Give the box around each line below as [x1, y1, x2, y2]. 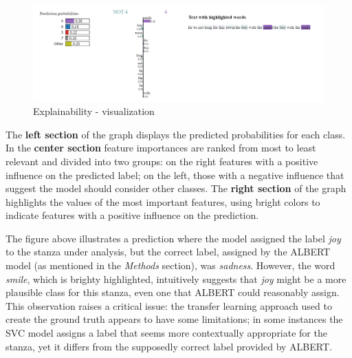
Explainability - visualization [33, 104, 155, 118]
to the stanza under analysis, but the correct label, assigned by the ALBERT [5, 244, 331, 259]
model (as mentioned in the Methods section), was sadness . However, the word [5, 258, 335, 273]
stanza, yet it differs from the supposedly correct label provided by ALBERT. [5, 339, 332, 353]
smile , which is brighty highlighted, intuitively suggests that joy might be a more [5, 271, 346, 286]
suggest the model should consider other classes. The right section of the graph [5, 181, 346, 196]
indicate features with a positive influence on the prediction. [5, 208, 259, 222]
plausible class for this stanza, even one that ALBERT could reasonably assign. [5, 285, 340, 299]
